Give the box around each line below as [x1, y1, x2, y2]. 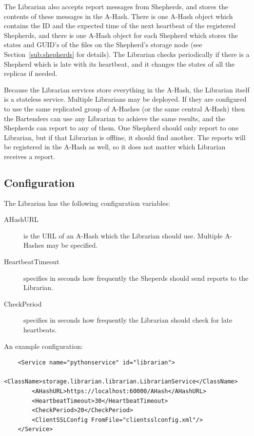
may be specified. [46, 240, 98, 250]
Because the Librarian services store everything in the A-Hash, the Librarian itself [4, 84, 250, 94]
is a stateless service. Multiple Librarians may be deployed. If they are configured [4, 94, 247, 104]
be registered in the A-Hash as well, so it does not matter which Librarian [4, 142, 226, 152]
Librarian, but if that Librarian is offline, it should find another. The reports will [4, 132, 246, 142]
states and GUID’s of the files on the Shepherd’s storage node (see [4, 39, 202, 50]
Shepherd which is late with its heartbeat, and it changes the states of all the [4, 58, 235, 69]
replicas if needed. [4, 68, 58, 78]
